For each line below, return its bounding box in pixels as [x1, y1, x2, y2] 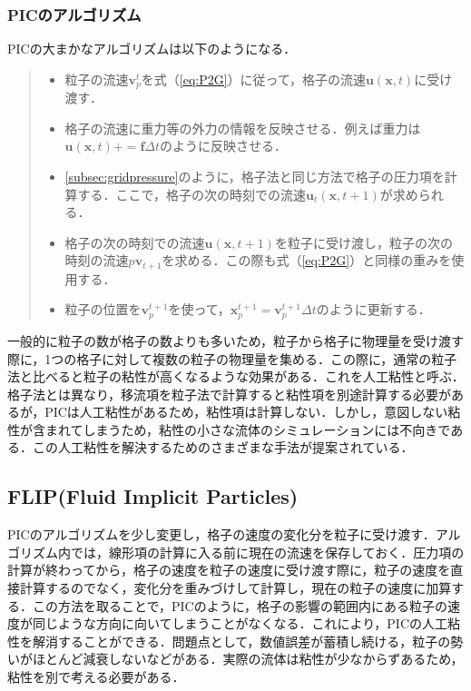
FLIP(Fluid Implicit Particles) [7, 482, 299, 510]
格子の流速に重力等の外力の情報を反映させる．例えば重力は [64, 118, 421, 137]
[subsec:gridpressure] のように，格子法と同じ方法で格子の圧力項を [64, 167, 445, 186]
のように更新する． [316, 300, 431, 319]
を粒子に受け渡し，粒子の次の [274, 232, 453, 252]
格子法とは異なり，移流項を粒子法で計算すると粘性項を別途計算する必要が [7, 384, 452, 403]
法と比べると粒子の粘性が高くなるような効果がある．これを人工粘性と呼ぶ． [7, 367, 465, 386]
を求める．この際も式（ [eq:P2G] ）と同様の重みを [162, 251, 452, 270]
